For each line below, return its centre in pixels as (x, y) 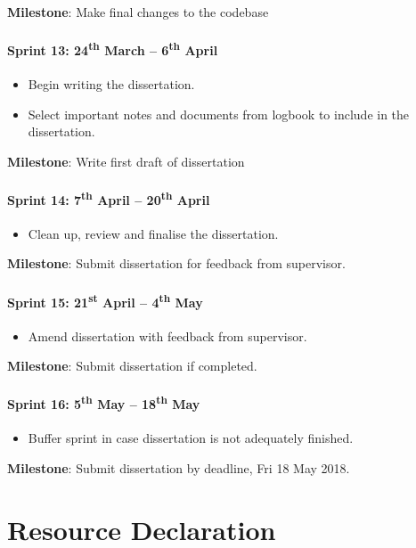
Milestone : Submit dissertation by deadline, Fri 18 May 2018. (179, 467)
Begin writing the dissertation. (111, 84)
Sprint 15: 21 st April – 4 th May (105, 300)
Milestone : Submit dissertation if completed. (132, 366)
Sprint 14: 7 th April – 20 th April (109, 198)
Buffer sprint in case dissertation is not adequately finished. (191, 438)
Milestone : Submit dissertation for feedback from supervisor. (176, 263)
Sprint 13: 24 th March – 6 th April (113, 49)
